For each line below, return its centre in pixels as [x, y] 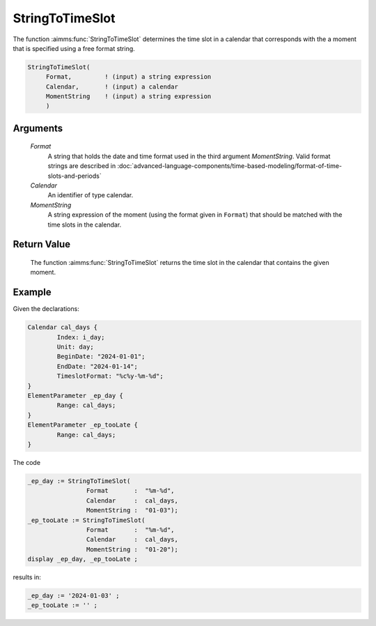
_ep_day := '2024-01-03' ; [73, 596]
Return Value [42, 244]
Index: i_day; [81, 337]
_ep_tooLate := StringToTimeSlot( [86, 520]
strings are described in [82, 166]
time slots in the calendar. [85, 224]
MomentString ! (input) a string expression [128, 97]
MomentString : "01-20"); [132, 549]
